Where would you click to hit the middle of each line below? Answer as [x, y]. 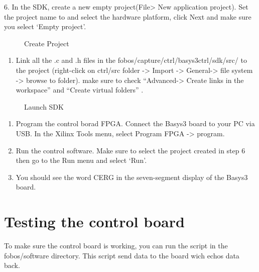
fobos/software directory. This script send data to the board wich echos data [122, 255]
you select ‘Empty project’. [45, 26]
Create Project [47, 43]
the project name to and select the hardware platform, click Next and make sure [128, 16]
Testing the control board [94, 221]
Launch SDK [44, 106]
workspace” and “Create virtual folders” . [80, 90]
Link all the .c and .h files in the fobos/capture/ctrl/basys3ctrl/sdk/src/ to [131, 60]
